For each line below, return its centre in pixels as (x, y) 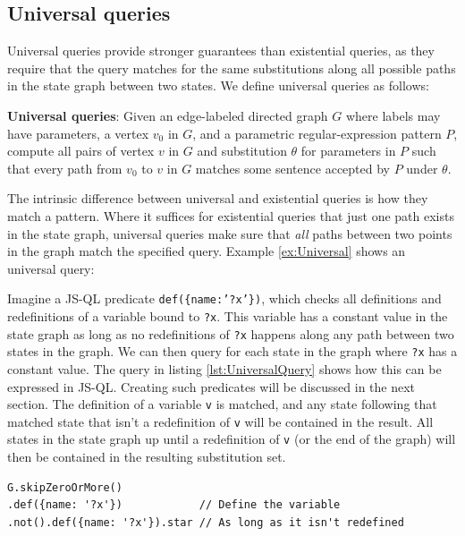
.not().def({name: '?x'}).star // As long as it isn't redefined (206, 522)
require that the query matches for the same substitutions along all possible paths (232, 68)
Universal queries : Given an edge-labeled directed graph (168, 115)
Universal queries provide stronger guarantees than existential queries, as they (221, 51)
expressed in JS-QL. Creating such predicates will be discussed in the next (211, 386)
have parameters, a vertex (78, 133)
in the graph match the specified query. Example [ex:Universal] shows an (207, 251)
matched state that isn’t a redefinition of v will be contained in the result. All (220, 421)
